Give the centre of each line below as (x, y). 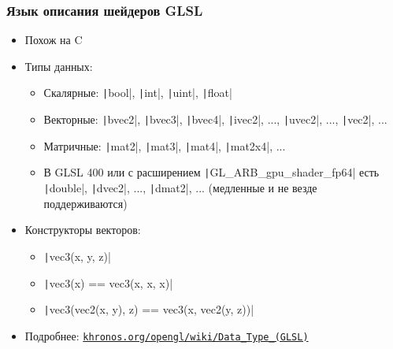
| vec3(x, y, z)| (77, 256)
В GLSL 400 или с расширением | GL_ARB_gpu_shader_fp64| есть (211, 172)
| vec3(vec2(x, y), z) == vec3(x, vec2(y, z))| (149, 309)
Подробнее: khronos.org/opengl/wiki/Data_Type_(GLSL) (167, 335)
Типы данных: (59, 66)
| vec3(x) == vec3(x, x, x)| (108, 282)
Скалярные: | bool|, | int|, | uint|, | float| (138, 93)
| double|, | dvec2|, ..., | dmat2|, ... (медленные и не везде (180, 188)
